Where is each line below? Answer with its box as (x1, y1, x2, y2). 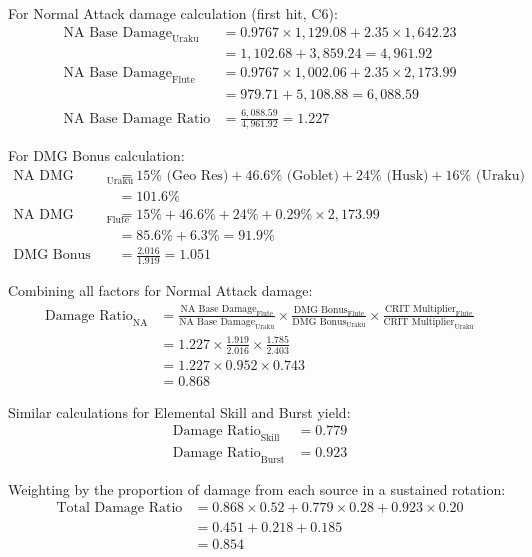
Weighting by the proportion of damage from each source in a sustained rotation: (8, 478, 506, 499)
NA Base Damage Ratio (63, 111, 211, 126)
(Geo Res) (166, 169, 229, 184)
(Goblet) (286, 169, 339, 184)
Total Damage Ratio (56, 501, 183, 516)
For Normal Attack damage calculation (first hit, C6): (8, 3, 338, 23)
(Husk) (386, 169, 429, 184)
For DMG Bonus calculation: (8, 145, 185, 166)
